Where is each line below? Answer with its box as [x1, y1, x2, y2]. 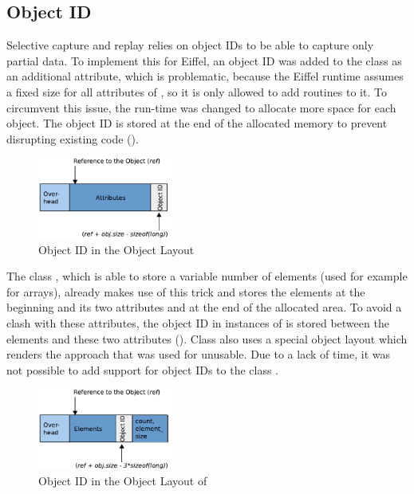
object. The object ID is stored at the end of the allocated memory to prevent [6, 115, 388, 131]
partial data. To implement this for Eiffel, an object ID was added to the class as [6, 52, 402, 69]
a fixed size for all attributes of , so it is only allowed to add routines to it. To [6, 83, 387, 100]
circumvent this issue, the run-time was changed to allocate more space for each [6, 99, 396, 116]
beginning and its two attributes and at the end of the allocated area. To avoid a [6, 299, 402, 316]
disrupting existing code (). [6, 130, 139, 147]
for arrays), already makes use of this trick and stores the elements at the [6, 283, 365, 300]
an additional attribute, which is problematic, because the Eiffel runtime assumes [6, 68, 404, 84]
